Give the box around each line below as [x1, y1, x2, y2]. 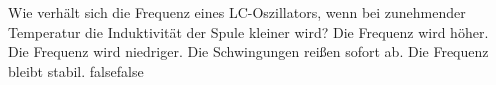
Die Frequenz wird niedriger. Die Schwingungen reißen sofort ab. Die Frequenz [8, 41, 489, 62]
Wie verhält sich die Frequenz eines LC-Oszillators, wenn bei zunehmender [8, 2, 466, 22]
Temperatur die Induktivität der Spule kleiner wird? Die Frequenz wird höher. [8, 21, 489, 42]
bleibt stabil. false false [8, 60, 144, 81]
